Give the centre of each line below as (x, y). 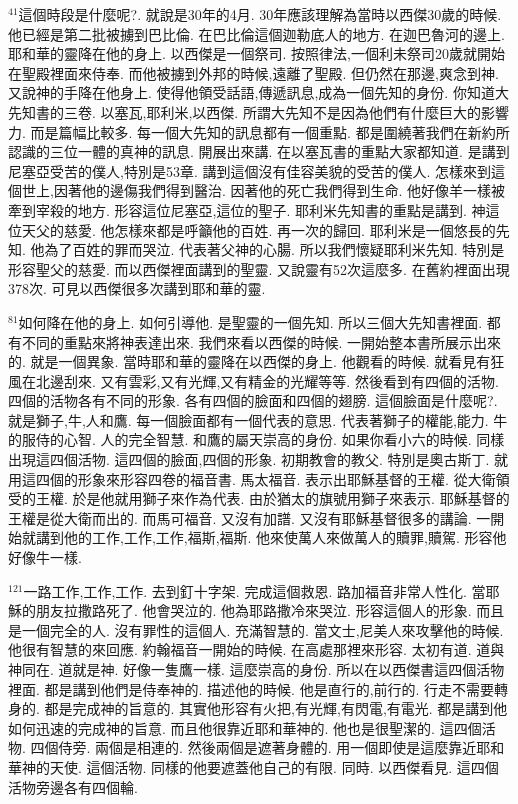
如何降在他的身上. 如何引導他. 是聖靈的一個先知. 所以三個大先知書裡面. (250, 321)
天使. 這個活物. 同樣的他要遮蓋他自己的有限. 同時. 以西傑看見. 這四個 (274, 766)
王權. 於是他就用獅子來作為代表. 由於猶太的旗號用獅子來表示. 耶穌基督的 (272, 498)
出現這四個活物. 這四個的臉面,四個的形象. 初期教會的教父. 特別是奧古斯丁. (249, 459)
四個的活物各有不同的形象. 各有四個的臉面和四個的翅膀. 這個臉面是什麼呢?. (253, 400)
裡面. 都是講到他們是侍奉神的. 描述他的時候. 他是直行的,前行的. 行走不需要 (251, 688)
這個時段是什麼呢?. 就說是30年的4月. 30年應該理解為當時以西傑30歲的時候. (260, 14)
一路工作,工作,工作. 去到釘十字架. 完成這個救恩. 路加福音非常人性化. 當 (254, 590)
